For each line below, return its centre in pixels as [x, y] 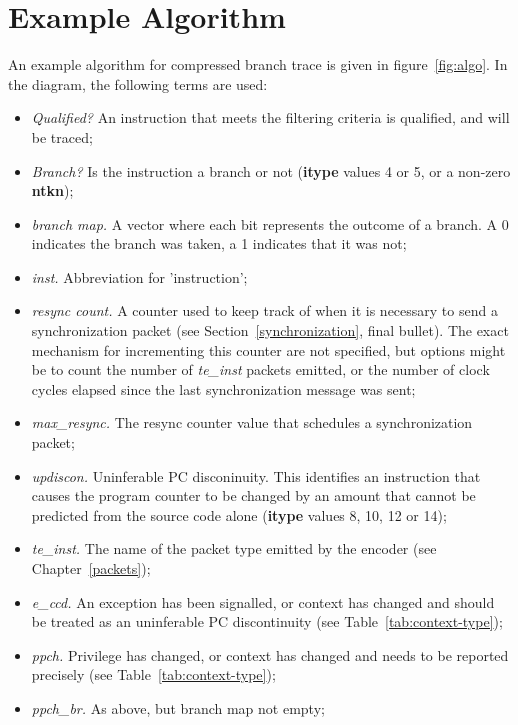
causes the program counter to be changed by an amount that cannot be [253, 495]
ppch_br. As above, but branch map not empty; [178, 707]
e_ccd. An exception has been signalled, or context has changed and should [263, 601]
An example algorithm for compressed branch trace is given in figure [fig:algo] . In [258, 64]
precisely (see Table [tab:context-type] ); [153, 674]
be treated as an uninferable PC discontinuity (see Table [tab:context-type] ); [267, 621]
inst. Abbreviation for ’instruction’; [139, 276]
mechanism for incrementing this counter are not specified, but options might [268, 349]
